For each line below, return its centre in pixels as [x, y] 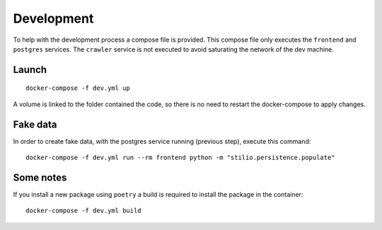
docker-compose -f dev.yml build [83, 211]
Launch [30, 70]
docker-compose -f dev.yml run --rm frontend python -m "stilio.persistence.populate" [180, 158]
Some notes [40, 177]
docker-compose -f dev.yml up [78, 88]
